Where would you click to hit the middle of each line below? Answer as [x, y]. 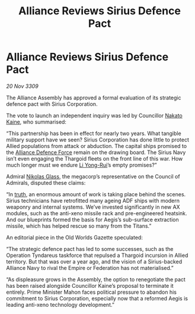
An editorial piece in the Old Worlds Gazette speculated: [75, 237]
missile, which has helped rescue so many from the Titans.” [79, 226]
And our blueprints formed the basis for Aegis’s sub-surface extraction [92, 219]
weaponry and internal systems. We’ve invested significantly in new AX [93, 207]
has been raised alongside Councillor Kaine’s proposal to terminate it [90, 285]
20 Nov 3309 [22, 86]
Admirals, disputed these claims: [46, 183]
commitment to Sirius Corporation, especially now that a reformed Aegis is [97, 298]
